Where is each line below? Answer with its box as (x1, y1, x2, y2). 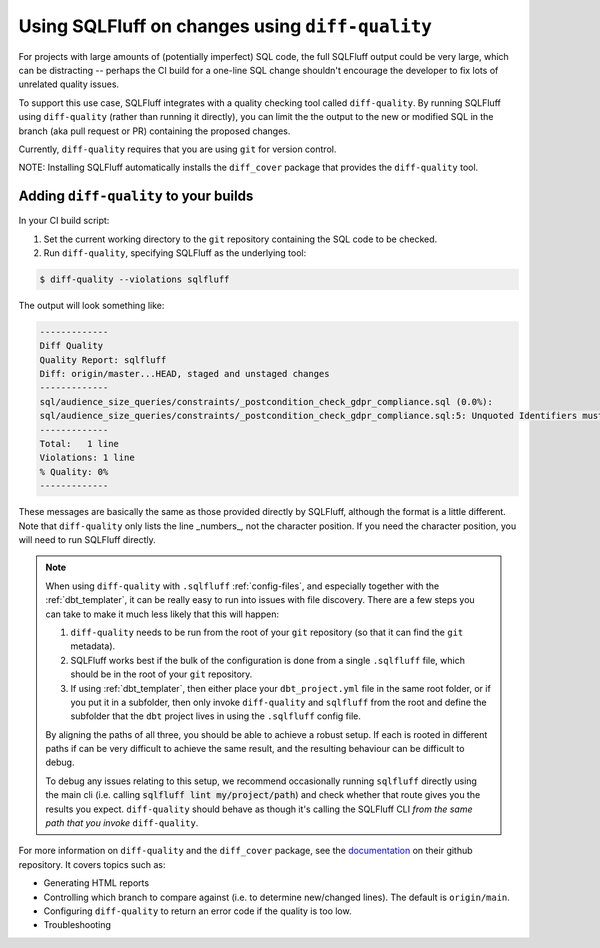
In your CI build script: (18, 215, 110, 227)
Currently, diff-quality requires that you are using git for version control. (18, 143, 337, 155)
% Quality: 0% (39, 466, 109, 477)
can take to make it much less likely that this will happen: (45, 608, 280, 620)
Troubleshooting (43, 919, 112, 931)
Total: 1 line (39, 438, 120, 450)
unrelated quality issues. (18, 78, 120, 90)
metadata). (70, 640, 116, 652)
